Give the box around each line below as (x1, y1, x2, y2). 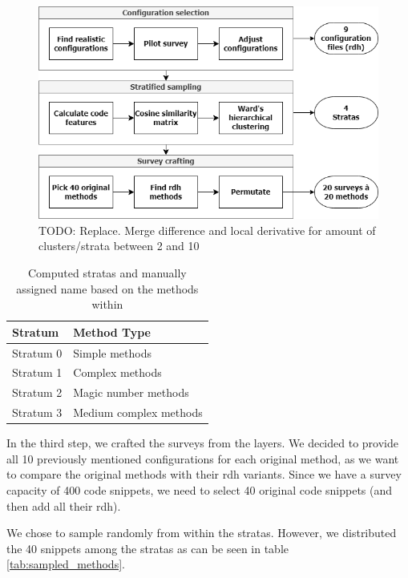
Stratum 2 (12, 384, 63, 401)
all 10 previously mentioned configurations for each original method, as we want (6, 450, 399, 467)
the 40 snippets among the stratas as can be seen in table (6, 540, 289, 556)
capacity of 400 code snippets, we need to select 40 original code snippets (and (6, 482, 393, 499)
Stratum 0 (12, 344, 63, 361)
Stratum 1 (12, 364, 63, 381)
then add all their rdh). (6, 497, 121, 514)
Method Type (73, 323, 151, 340)
